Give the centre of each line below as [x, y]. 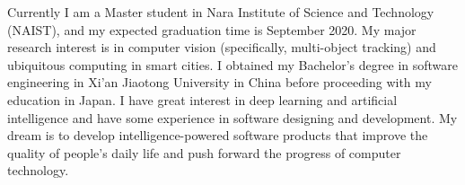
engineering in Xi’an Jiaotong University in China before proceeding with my [219, 82]
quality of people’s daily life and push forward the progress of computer [204, 152]
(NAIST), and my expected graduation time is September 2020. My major [212, 29]
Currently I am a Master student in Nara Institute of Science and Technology [221, 12]
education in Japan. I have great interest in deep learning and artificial [202, 99]
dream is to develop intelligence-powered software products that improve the [218, 135]
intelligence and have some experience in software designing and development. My [232, 117]
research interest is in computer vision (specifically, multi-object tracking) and [222, 47]
